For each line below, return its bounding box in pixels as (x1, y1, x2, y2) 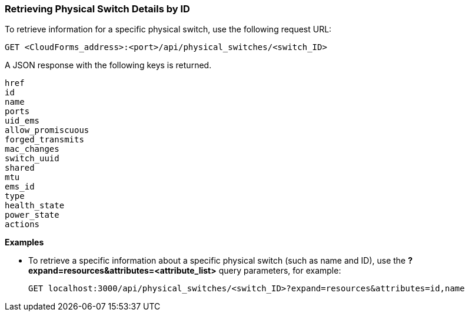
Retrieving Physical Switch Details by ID (5, 3, 190, 15)
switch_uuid (5, 154, 59, 164)
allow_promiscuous (5, 125, 89, 135)
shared (5, 163, 35, 173)
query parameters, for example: (218, 265, 341, 276)
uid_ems (5, 116, 40, 126)
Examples (5, 237, 44, 248)
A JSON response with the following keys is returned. (5, 60, 212, 71)
